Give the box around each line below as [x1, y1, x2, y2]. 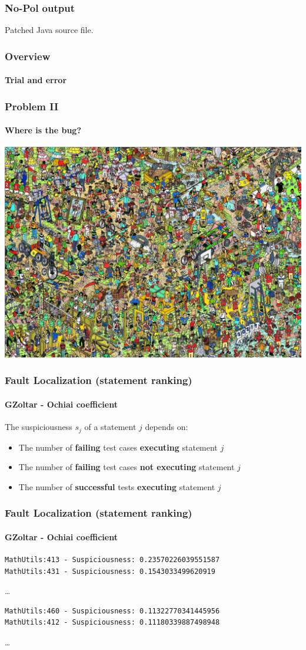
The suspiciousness [5, 421, 72, 433]
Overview [5, 48, 51, 63]
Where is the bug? [5, 124, 82, 136]
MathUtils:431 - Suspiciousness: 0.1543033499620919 [5, 567, 215, 576]
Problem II [5, 99, 59, 113]
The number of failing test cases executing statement [18, 441, 218, 453]
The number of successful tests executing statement [18, 480, 215, 493]
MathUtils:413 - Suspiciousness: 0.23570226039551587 [5, 555, 220, 564]
